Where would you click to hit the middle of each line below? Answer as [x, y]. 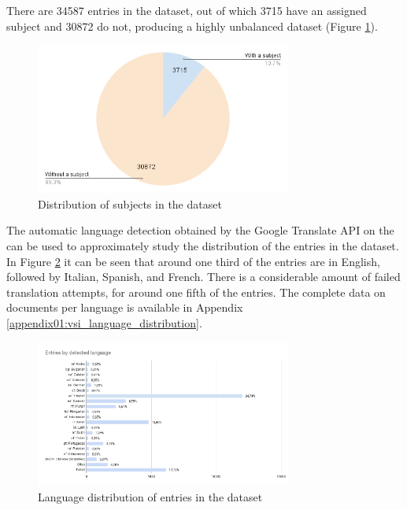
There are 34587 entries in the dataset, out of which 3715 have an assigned [187, 10]
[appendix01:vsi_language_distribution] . [104, 322]
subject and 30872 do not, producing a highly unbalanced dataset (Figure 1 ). [192, 26]
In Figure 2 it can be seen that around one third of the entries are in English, [193, 261]
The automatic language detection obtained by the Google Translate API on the [200, 230]
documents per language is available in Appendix [125, 307]
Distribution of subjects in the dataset [130, 203]
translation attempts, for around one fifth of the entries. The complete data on [196, 292]
